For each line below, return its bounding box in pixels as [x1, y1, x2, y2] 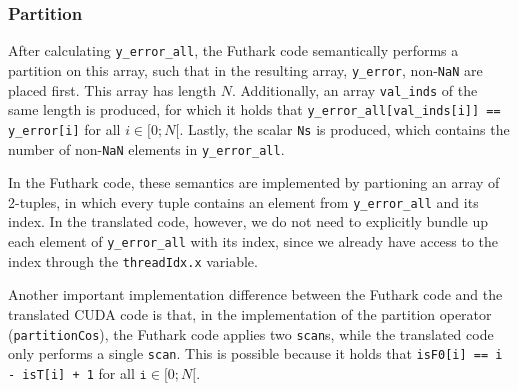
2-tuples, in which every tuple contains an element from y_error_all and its [8, 191, 479, 212]
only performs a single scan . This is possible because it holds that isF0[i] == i [8, 343, 503, 364]
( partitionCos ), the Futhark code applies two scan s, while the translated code [8, 323, 494, 344]
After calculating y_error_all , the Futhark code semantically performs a [8, 40, 459, 61]
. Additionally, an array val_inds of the [231, 79, 478, 100]
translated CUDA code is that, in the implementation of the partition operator [8, 303, 492, 324]
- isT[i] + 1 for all [8, 362, 135, 383]
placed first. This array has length [8, 79, 217, 100]
